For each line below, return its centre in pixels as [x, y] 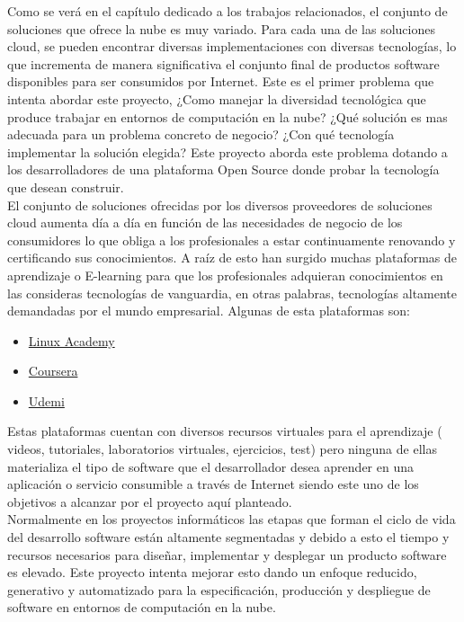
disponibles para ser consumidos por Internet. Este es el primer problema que [221, 81]
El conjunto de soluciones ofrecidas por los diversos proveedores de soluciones [220, 204]
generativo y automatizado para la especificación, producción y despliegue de [219, 589]
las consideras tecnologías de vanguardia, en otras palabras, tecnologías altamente [232, 293]
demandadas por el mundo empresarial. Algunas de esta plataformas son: [209, 311]
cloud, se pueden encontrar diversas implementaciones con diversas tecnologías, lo [232, 46]
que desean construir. [66, 187]
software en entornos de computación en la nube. [142, 607]
